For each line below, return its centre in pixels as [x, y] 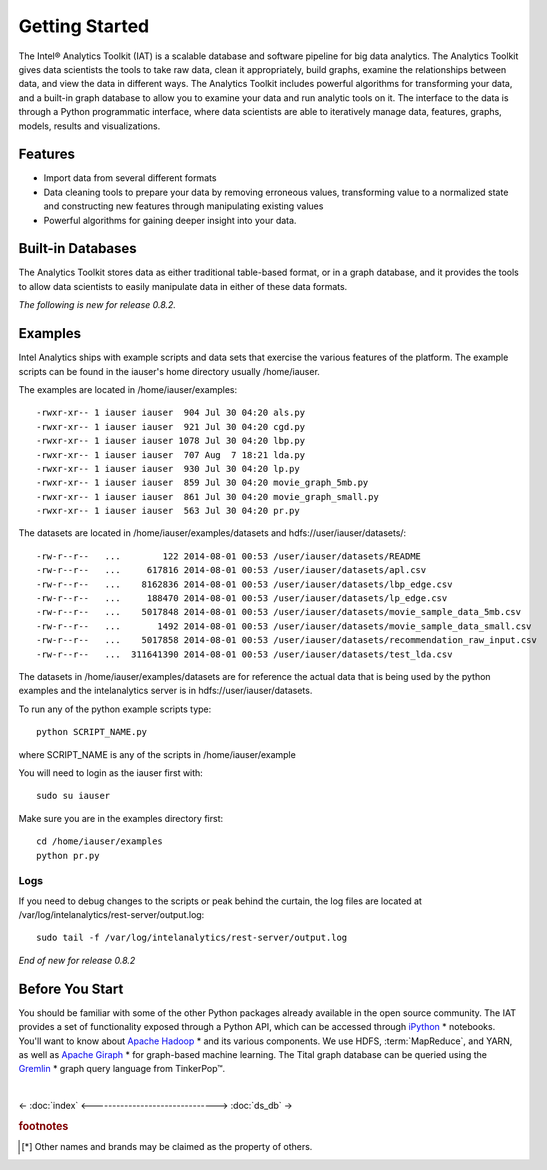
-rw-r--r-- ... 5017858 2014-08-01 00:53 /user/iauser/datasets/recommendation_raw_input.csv [286, 640]
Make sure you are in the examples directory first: [121, 818]
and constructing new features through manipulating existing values [183, 206]
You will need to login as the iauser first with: [111, 772]
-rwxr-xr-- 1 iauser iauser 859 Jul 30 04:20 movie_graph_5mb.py [202, 483]
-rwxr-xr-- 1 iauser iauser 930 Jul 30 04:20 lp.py [168, 468]
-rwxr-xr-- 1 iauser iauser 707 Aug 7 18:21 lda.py [170, 454]
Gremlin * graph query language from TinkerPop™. [122, 1069]
